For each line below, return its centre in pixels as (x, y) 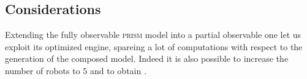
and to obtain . (118, 70)
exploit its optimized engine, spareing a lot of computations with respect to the (154, 46)
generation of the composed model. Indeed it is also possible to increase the (147, 58)
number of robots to (43, 70)
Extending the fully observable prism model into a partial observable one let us (153, 35)
